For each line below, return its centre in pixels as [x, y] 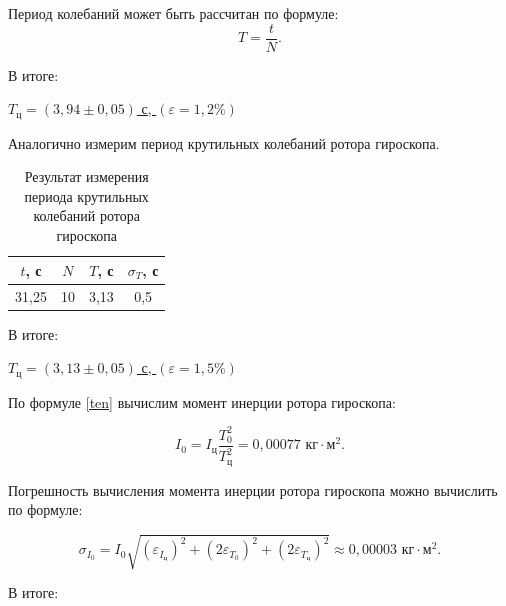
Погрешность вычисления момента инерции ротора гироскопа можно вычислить [253, 489]
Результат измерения [86, 176]
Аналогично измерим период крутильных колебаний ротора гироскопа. [224, 142]
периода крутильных [86, 195]
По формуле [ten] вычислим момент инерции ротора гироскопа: [202, 401]
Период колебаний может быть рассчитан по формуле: [173, 13]
